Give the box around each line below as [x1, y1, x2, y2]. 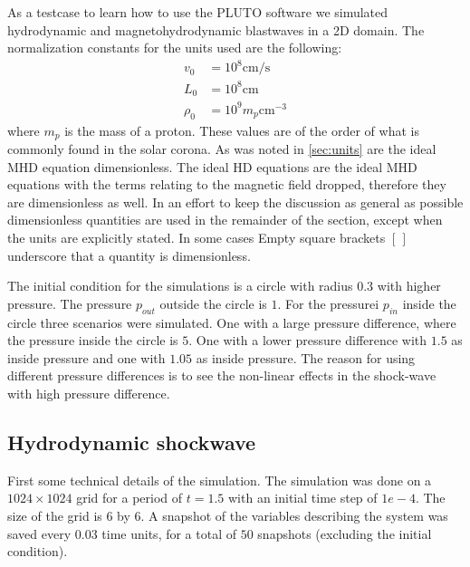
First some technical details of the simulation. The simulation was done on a [7, 470, 432, 489]
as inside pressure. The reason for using [196, 348, 416, 367]
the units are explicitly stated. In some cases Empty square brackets [7, 228, 386, 247]
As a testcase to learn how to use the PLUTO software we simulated [7, 3, 388, 21]
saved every [7, 524, 72, 543]
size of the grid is [7, 505, 102, 524]
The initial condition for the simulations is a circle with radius [7, 276, 353, 295]
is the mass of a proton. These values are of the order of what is [64, 120, 419, 139]
